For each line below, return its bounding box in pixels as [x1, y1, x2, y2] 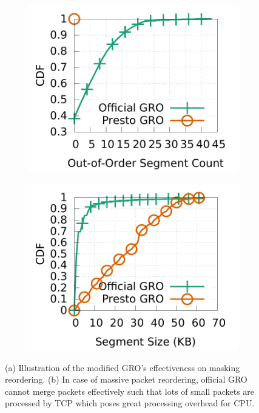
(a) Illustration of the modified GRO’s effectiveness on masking [5, 361, 240, 374]
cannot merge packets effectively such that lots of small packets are [5, 384, 255, 397]
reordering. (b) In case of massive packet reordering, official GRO [5, 373, 247, 386]
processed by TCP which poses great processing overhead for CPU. [5, 397, 255, 409]
